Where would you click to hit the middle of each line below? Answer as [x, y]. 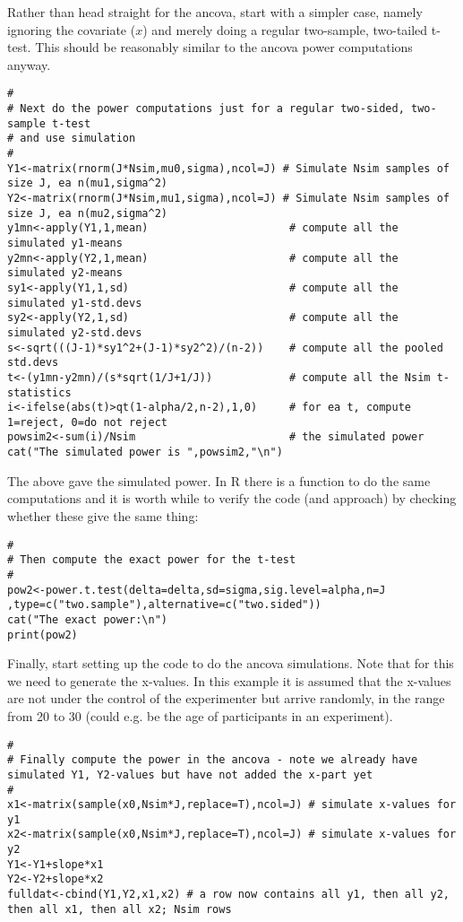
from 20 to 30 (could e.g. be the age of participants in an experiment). [200, 715]
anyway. [29, 64]
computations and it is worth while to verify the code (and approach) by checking [232, 498]
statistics [39, 392]
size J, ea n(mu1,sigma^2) [87, 183]
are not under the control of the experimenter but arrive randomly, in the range [226, 698]
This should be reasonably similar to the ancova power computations [224, 47]
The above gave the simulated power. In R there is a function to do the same [219, 480]
